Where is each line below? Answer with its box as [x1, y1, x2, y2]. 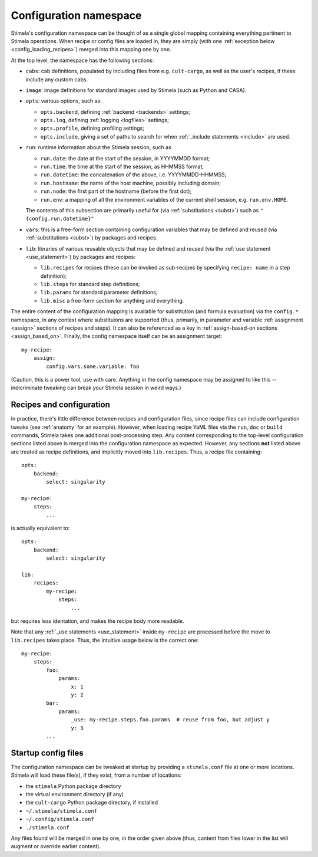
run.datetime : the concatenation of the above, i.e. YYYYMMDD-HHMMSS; [40, 171, 227, 178]
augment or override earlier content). [11, 843, 101, 850]
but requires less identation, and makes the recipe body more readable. [11, 617, 184, 625]
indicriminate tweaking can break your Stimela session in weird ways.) [11, 384, 182, 392]
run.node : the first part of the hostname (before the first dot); [40, 188, 192, 195]
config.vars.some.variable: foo [46, 363, 140, 370]
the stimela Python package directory [25, 782, 121, 790]
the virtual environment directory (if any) [25, 791, 124, 798]
